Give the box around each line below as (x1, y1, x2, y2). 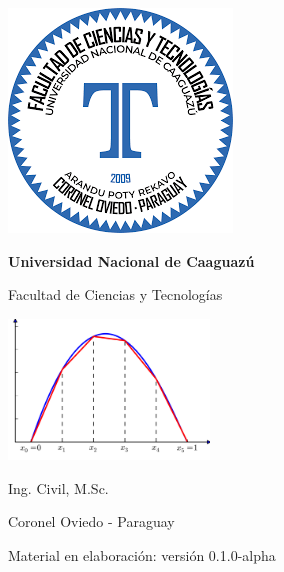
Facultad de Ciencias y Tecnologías (8, 284, 223, 305)
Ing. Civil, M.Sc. (8, 477, 109, 498)
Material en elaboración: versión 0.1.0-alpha (8, 544, 276, 565)
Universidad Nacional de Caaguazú (8, 250, 255, 271)
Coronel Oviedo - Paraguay (8, 511, 175, 532)
